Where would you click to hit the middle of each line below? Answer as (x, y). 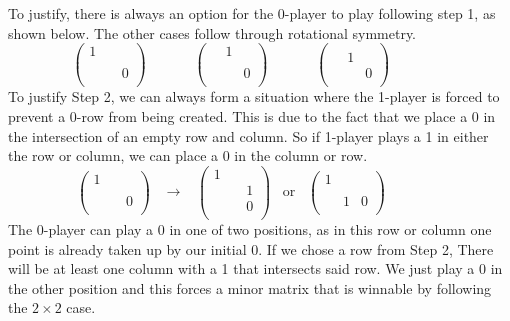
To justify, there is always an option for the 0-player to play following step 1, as (252, 13)
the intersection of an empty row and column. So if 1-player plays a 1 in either (248, 135)
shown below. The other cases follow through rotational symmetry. (212, 32)
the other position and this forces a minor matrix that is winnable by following (250, 287)
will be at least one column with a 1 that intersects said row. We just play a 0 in (255, 268)
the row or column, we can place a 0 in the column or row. (188, 155)
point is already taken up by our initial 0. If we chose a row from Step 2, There (251, 248)
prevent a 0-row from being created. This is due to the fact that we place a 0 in (252, 115)
